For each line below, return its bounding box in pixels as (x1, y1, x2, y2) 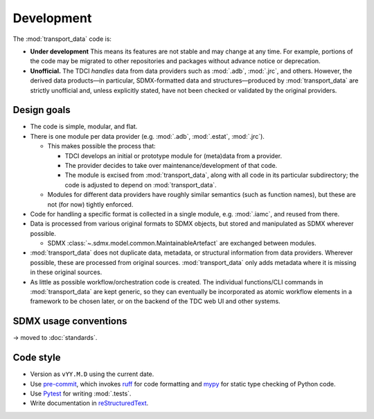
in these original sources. (30, 268, 103, 277)
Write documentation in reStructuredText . (30, 399, 149, 407)
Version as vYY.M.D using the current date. (30, 370, 154, 378)
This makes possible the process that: (47, 142, 156, 151)
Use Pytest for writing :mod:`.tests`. (30, 389, 132, 398)
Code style (12, 352, 61, 364)
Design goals (12, 104, 71, 116)
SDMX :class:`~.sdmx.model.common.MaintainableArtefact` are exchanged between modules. (47, 239, 317, 248)
